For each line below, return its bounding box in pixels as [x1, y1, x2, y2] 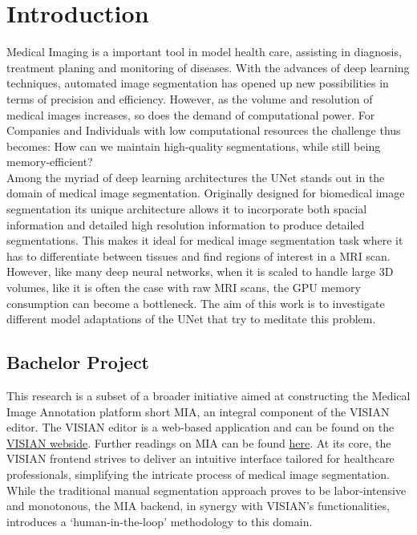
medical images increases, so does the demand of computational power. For [6, 106, 375, 123]
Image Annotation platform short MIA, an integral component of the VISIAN [6, 403, 390, 419]
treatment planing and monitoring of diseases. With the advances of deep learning [6, 59, 410, 75]
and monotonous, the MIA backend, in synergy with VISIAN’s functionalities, [6, 497, 390, 514]
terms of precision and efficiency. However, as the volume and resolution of [6, 90, 373, 107]
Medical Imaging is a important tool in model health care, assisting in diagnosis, [6, 43, 402, 60]
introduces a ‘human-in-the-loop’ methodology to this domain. [6, 513, 313, 529]
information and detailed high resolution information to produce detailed [6, 216, 365, 233]
